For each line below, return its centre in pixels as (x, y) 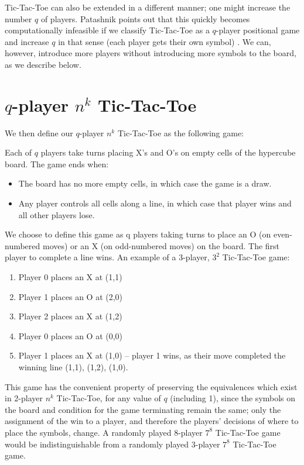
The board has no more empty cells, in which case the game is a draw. (145, 183)
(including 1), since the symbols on (233, 398)
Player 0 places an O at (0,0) (71, 335)
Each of (18, 152)
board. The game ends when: (57, 163)
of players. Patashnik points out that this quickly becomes (145, 18)
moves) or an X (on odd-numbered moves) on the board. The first (161, 245)
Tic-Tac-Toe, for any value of (109, 398)
